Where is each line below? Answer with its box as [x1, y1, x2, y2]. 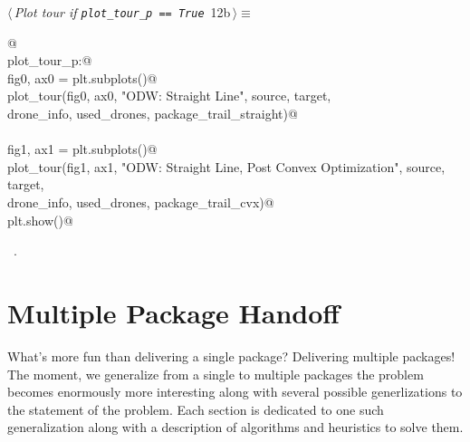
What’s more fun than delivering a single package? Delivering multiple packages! [7, 346, 456, 365]
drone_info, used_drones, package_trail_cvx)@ [7, 193, 274, 211]
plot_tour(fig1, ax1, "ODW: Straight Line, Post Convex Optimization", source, [7, 157, 446, 176]
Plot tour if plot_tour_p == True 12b [14, 3, 231, 21]
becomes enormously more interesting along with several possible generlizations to [7, 382, 463, 401]
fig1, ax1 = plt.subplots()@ [7, 139, 158, 159]
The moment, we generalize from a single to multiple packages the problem [7, 364, 424, 383]
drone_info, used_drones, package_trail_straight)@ [7, 104, 298, 123]
